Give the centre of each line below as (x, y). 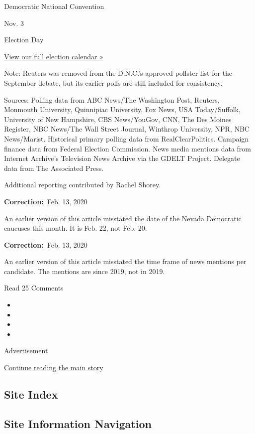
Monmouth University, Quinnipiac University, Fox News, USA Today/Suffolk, (122, 109)
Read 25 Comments (34, 288)
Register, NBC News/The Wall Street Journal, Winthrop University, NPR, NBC (127, 129)
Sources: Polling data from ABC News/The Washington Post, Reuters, (112, 99)
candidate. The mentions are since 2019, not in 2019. (85, 271)
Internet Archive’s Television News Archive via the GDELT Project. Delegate (122, 158)
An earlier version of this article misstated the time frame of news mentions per (125, 261)
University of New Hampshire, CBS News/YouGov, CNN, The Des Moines (118, 119)
